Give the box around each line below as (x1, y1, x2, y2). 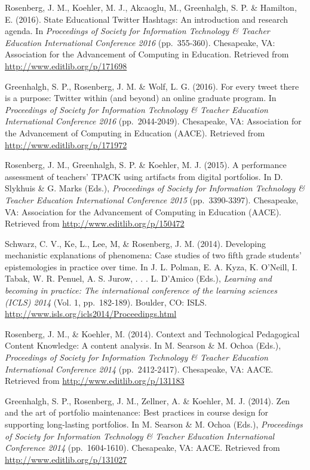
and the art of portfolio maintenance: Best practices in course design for (5, 406, 268, 419)
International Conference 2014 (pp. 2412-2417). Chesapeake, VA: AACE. (5, 362, 274, 375)
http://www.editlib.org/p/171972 (5, 138, 127, 151)
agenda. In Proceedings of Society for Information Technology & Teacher (5, 25, 270, 37)
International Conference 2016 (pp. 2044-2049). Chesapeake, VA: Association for (5, 115, 302, 127)
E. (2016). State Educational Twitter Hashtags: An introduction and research (5, 13, 288, 25)
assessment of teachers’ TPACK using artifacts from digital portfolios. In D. (5, 170, 283, 182)
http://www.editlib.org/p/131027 (5, 453, 127, 465)
